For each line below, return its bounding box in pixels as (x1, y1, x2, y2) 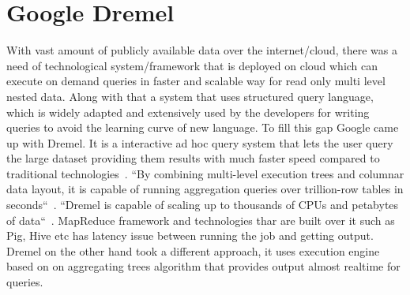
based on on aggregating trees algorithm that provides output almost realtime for (6, 258, 401, 274)
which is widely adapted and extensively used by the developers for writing (6, 103, 370, 120)
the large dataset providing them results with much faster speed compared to (6, 150, 380, 166)
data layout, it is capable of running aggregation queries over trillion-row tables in (6, 181, 404, 197)
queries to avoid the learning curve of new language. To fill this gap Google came (6, 119, 399, 136)
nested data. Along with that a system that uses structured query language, (6, 88, 374, 104)
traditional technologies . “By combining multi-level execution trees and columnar (6, 165, 404, 181)
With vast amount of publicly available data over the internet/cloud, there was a (6, 42, 397, 58)
